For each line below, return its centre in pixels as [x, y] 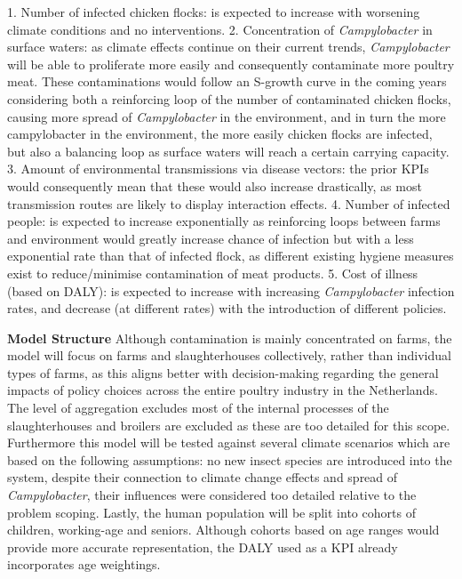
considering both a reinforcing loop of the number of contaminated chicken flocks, [229, 98]
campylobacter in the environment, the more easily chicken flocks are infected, [220, 134]
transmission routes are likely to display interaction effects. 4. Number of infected [229, 203]
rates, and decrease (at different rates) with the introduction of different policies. [227, 308]
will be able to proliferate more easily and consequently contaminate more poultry [231, 64]
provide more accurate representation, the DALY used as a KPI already [203, 547]
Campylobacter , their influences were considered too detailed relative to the [212, 495]
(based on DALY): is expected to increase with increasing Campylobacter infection [231, 290]
